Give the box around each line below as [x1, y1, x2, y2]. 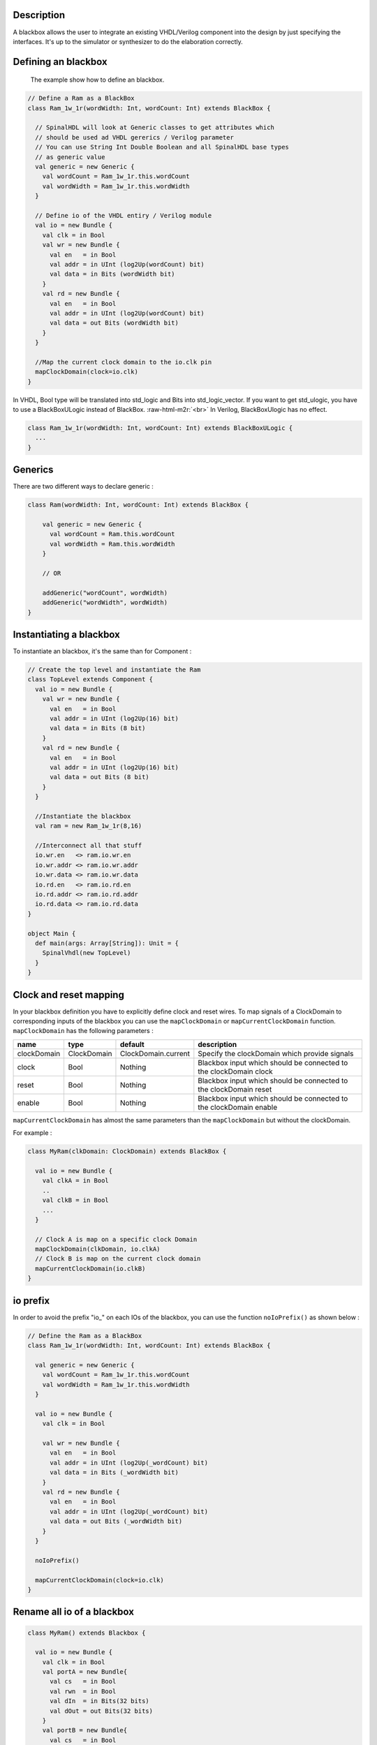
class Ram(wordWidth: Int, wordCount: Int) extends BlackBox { [27, 501, 249, 509]
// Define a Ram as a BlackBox [27, 94, 135, 103]
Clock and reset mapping [13, 988, 125, 1001]
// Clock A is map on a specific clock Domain [35, 1235, 198, 1243]
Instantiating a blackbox [13, 628, 120, 640]
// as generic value [35, 153, 105, 161]
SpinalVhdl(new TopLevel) [42, 949, 131, 957]
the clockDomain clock [198, 1067, 274, 1076]
